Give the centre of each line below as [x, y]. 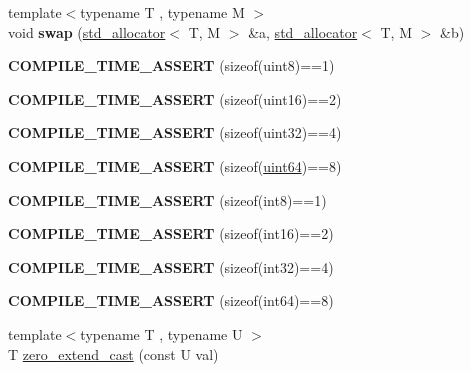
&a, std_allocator [303, 31]
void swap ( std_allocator [87, 31]
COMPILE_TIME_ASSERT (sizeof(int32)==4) [171, 266]
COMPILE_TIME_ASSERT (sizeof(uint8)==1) [171, 65]
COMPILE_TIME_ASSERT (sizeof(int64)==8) [171, 300]
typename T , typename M [162, 12]
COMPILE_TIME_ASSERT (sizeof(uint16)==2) [175, 98]
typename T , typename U [161, 333]
